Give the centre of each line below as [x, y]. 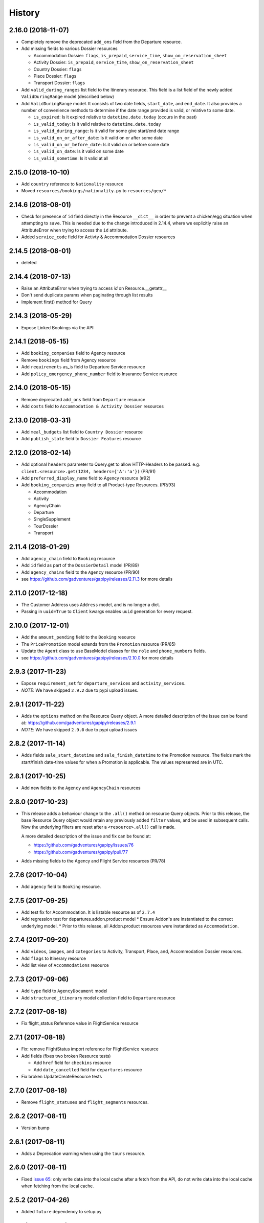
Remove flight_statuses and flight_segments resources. [85, 1102]
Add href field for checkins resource [72, 1063]
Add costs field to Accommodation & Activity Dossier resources [92, 406]
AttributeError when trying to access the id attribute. [75, 230]
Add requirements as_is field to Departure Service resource [83, 367]
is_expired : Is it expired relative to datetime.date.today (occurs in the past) [115, 117]
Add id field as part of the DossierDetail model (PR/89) [80, 566]
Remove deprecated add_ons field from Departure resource [83, 399]
